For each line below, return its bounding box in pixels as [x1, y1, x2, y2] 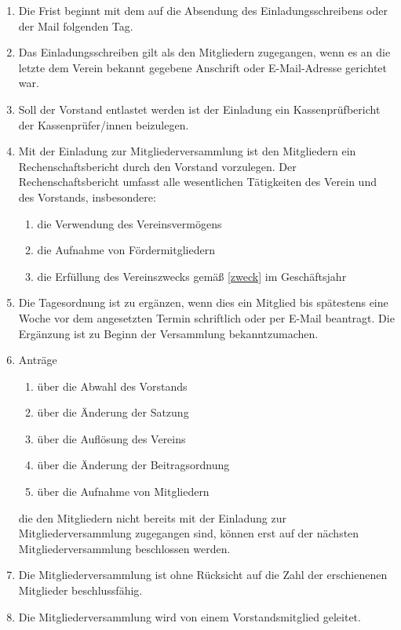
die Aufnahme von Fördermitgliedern [37, 242, 215, 258]
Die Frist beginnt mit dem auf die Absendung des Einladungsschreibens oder [18, 2, 388, 18]
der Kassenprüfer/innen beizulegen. [18, 116, 189, 133]
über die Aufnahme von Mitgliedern [37, 483, 210, 500]
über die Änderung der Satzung [37, 404, 189, 421]
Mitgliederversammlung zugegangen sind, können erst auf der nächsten [18, 525, 359, 541]
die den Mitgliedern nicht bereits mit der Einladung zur [18, 509, 286, 526]
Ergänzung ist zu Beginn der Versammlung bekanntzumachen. [18, 325, 319, 341]
